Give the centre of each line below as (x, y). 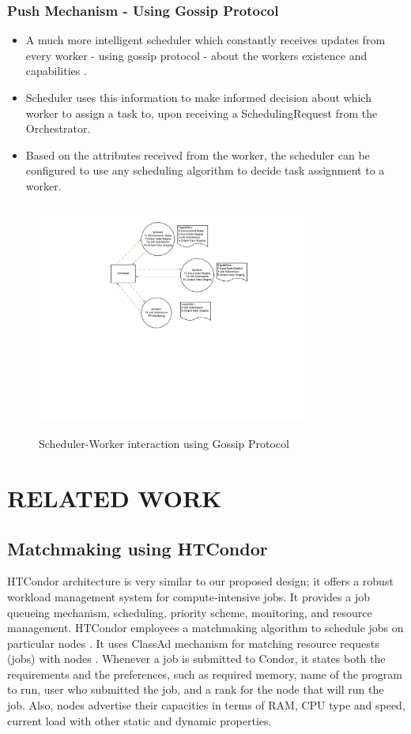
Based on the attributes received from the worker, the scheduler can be (198, 154)
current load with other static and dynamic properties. (140, 720)
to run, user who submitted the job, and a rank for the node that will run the (196, 689)
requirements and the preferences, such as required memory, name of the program (205, 674)
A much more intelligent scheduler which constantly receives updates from (205, 40)
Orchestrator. (58, 128)
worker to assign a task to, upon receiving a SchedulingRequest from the (202, 113)
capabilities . (56, 71)
